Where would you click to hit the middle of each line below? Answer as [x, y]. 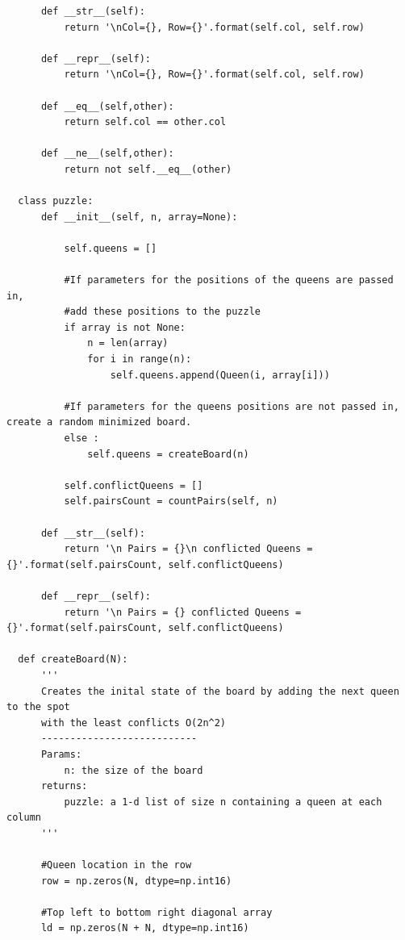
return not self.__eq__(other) [148, 169]
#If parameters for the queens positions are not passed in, [232, 406]
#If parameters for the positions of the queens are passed [229, 280]
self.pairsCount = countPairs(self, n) [171, 501]
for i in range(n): [140, 359]
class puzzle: [56, 201]
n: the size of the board [134, 770]
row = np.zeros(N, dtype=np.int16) [136, 881]
